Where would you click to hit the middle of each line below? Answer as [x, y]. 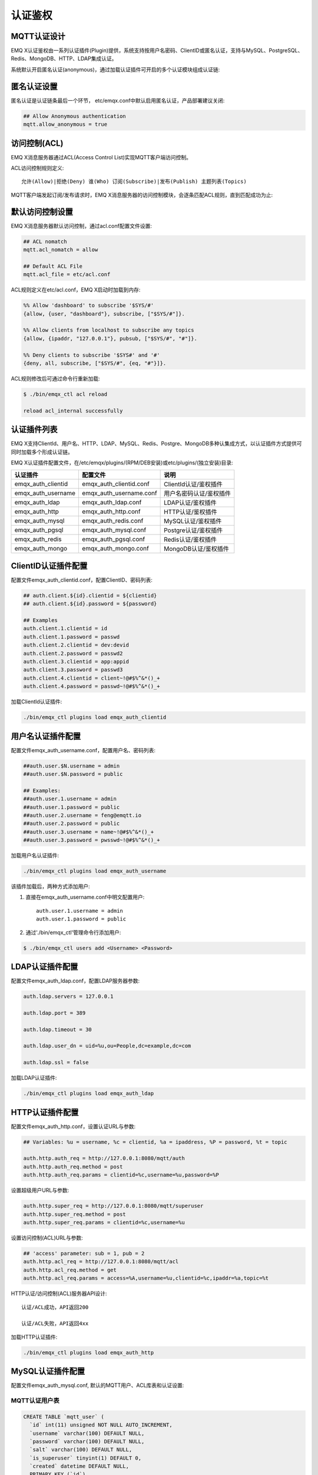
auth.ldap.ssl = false [56, 1063]
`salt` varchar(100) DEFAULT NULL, [81, 1450]
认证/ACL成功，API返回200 [55, 1307]
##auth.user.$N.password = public [73, 774]
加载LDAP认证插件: [34, 1078]
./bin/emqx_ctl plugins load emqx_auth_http [89, 1352]
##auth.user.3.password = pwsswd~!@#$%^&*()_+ [92, 840]
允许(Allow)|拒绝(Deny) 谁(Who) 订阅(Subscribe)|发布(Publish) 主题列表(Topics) [134, 182]
